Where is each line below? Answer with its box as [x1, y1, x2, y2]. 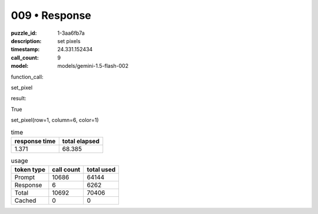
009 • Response [11, 9, 91, 22]
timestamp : [11, 46, 40, 53]
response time [14, 137, 56, 145]
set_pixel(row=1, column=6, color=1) [11, 117, 100, 124]
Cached [14, 196, 37, 205]
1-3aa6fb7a [57, 29, 85, 37]
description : [11, 37, 42, 44]
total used [87, 166, 116, 174]
